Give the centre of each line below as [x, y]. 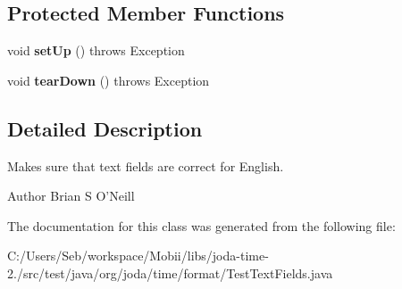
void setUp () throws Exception [96, 50]
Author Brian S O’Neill [71, 196]
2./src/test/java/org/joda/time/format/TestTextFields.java [170, 272]
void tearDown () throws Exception [109, 80]
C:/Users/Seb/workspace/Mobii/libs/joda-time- [138, 256]
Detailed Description [105, 128]
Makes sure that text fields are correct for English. [146, 165]
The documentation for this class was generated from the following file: [201, 225]
